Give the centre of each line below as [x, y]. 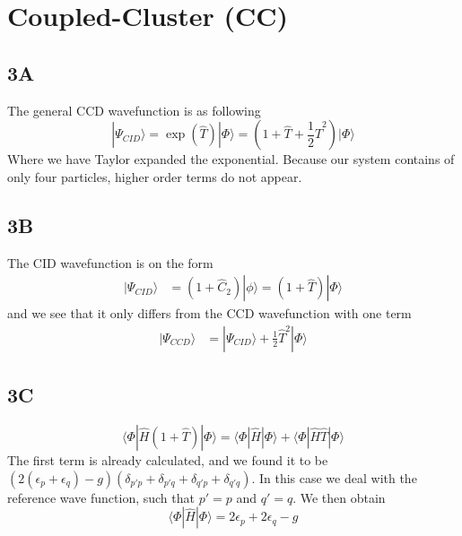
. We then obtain [339, 497]
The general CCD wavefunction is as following [134, 110]
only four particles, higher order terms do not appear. [155, 176]
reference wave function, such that [101, 497]
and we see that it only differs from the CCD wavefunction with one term [209, 313]
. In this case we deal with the [334, 477]
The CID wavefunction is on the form [110, 262]
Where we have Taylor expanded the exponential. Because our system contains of [231, 159]
